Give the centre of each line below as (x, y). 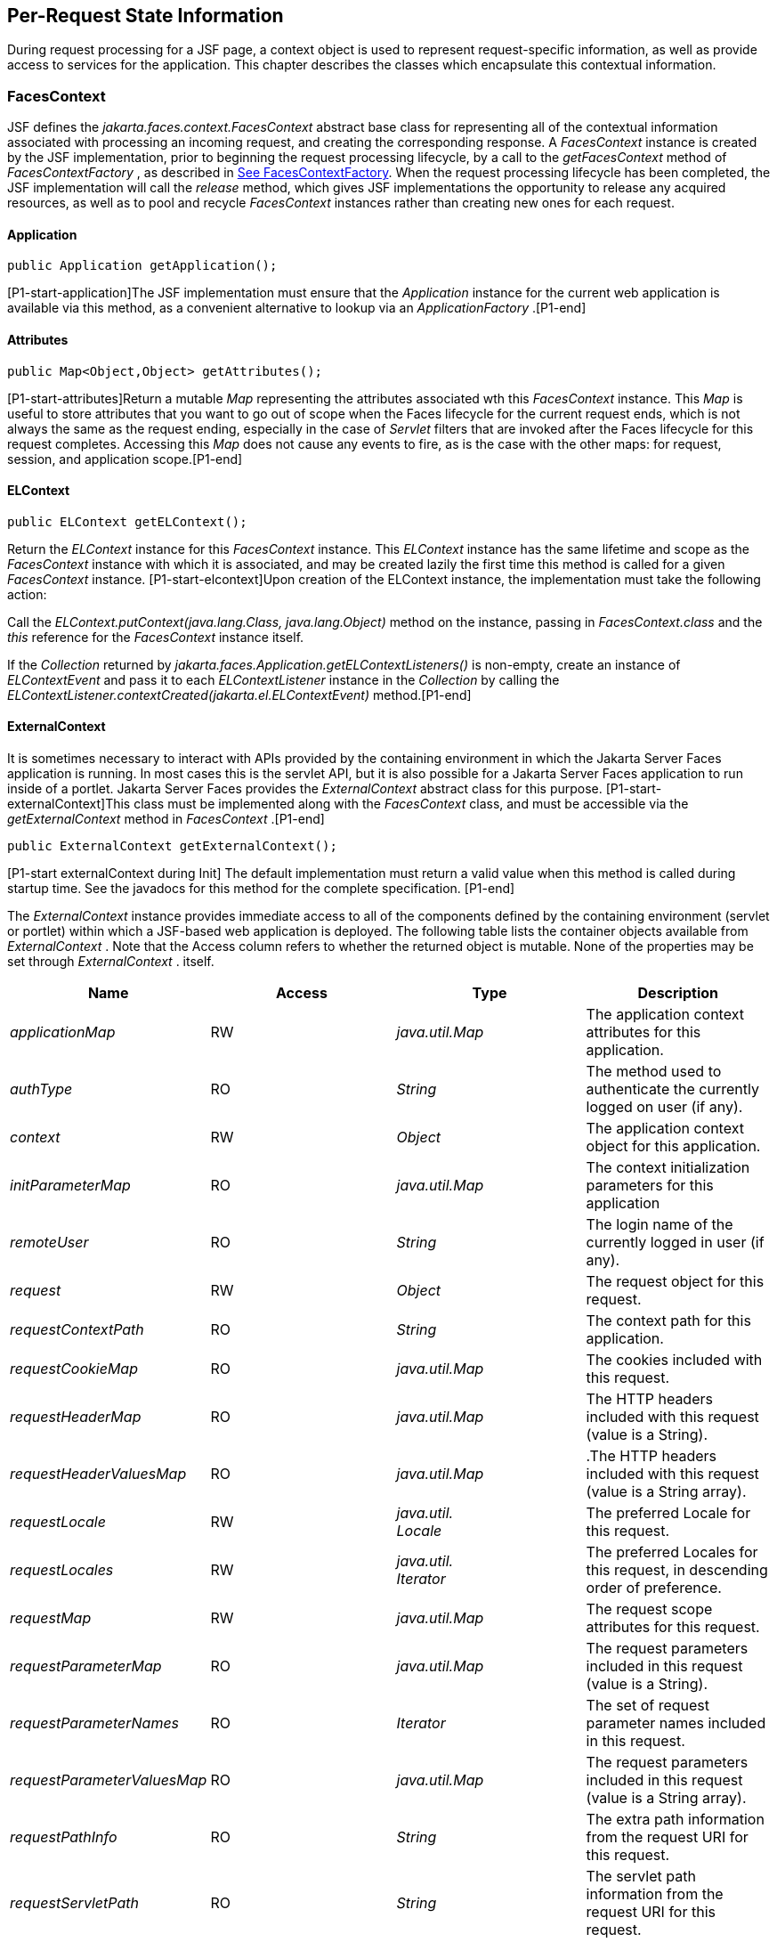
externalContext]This (69, 804)
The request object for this (675, 1282)
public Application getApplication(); (142, 266)
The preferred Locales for (672, 1552)
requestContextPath (77, 1330)
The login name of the (660, 1225)
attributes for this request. (673, 1627)
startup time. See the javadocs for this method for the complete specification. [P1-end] (261, 889)
